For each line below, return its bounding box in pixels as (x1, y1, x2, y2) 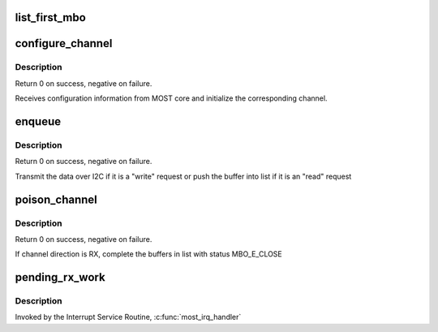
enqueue (15, 114, 61, 128)
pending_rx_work (15, 270, 105, 284)
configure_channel (15, 37, 113, 50)
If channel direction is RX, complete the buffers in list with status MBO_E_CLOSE (15, 249, 283, 259)
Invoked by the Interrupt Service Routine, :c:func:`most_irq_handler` (15, 313, 242, 322)
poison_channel (15, 192, 97, 206)
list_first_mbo (15, 11, 87, 24)
